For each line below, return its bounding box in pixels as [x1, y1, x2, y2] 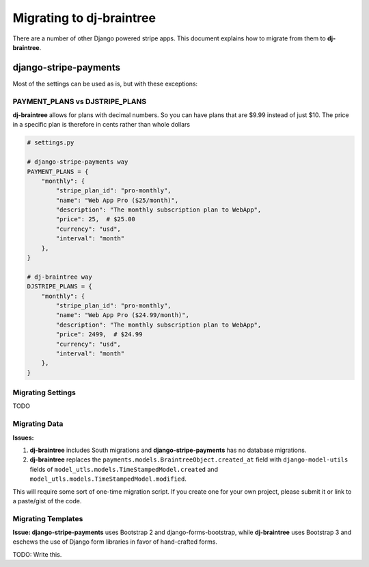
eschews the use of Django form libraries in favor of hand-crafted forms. [12, 538, 218, 546]
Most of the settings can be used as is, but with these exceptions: [12, 79, 198, 88]
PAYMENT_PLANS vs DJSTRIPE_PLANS [12, 97, 147, 106]
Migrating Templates [12, 514, 83, 523]
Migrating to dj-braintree [12, 10, 156, 25]
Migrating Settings [12, 388, 77, 397]
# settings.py [27, 139, 74, 147]
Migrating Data [12, 419, 64, 429]
